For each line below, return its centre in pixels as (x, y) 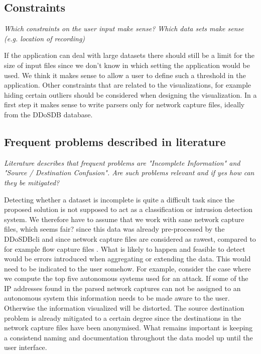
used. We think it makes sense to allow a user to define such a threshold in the (125, 75)
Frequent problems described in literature (115, 141)
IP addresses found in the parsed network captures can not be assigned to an (122, 288)
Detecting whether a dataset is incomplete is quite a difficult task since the (119, 199)
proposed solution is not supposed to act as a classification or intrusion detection (128, 209)
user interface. (26, 347)
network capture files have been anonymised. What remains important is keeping (128, 328)
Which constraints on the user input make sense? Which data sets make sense (124, 28)
